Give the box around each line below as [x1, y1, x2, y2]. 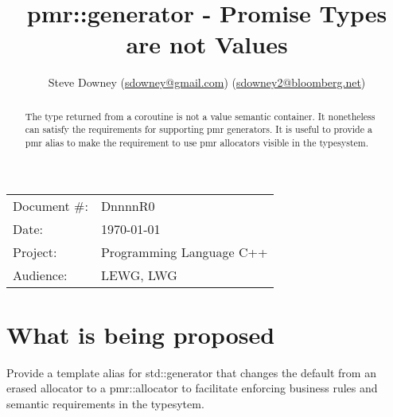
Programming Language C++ [100, 242, 268, 261]
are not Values [126, 28, 288, 60]
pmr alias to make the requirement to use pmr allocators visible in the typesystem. [25, 136, 369, 150]
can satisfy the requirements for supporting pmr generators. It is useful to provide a [25, 123, 372, 136]
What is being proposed [6, 318, 275, 350]
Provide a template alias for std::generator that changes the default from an [6, 364, 376, 380]
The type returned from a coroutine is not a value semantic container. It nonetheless [25, 109, 375, 123]
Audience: [13, 265, 68, 284]
